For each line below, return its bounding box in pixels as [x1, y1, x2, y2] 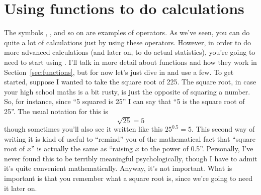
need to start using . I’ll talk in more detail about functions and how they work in [4, 56, 257, 67]
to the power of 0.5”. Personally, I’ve [141, 143, 253, 154]
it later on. [4, 182, 37, 193]
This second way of [196, 124, 255, 134]
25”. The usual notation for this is [4, 106, 108, 116]
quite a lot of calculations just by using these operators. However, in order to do [4, 37, 251, 47]
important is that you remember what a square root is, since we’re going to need [4, 172, 253, 183]
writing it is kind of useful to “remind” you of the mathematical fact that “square [4, 133, 256, 144]
